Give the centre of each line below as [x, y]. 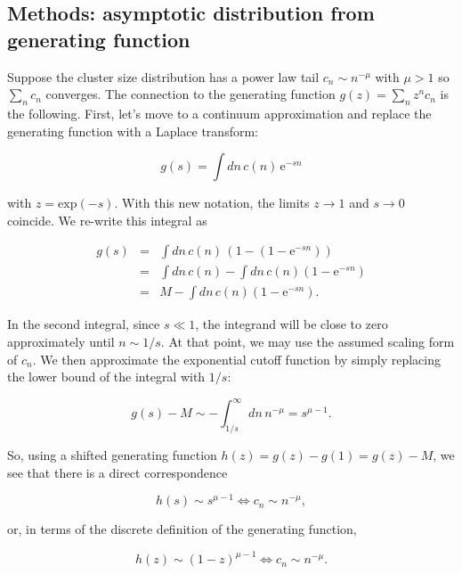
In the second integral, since [84, 324]
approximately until [61, 342]
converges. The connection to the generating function [190, 94]
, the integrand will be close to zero [292, 324]
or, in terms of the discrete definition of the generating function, [182, 529]
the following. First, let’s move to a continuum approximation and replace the [219, 113]
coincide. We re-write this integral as [107, 220]
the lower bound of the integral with [106, 377]
